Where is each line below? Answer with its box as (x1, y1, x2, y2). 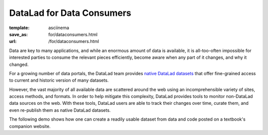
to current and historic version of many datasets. (9, 77, 109, 84)
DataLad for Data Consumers (9, 7, 132, 18)
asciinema (48, 25, 69, 31)
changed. (9, 61, 29, 67)
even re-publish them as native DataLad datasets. (9, 107, 111, 113)
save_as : (9, 31, 28, 37)
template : (9, 25, 30, 31)
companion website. (9, 123, 51, 129)
